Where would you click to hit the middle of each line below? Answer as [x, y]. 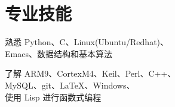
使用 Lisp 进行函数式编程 [53, 97]
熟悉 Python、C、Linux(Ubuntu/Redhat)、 [87, 42]
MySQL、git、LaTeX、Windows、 [70, 85]
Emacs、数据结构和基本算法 [59, 53]
